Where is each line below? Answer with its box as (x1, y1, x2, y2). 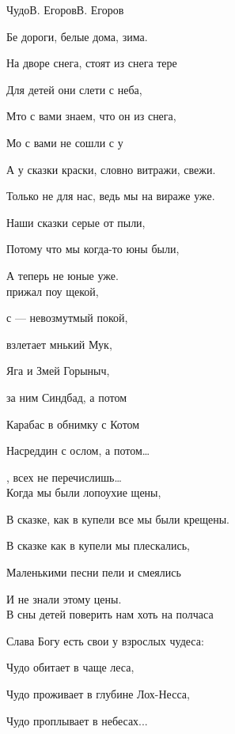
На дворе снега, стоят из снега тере (6, 55, 177, 71)
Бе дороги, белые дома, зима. (6, 28, 148, 44)
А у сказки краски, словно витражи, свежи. (6, 161, 216, 177)
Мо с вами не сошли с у (6, 134, 123, 150)
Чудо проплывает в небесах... (6, 712, 148, 728)
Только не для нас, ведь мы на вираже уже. (6, 187, 215, 204)
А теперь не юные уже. (6, 267, 119, 283)
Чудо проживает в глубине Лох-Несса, (6, 686, 190, 702)
